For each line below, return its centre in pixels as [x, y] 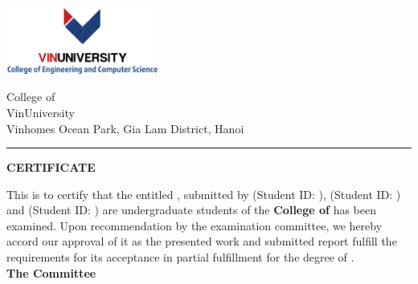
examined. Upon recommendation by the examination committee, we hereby [195, 225]
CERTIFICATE [51, 167]
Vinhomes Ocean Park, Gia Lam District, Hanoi [125, 128]
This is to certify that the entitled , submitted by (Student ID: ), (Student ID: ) [204, 194]
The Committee [51, 272]
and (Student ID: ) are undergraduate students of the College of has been [192, 210]
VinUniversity [41, 112]
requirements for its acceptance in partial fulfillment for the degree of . [180, 257]
